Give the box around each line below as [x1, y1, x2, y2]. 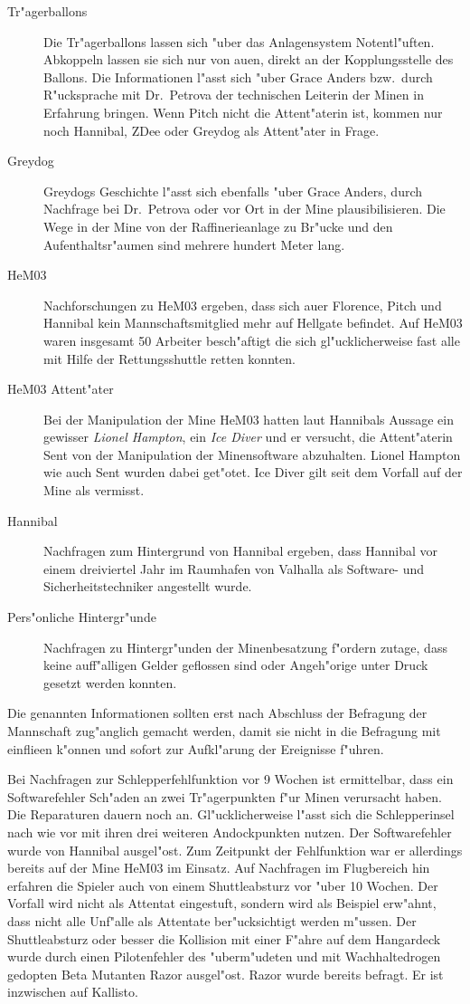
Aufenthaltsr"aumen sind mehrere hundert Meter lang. [43, 234, 345, 253]
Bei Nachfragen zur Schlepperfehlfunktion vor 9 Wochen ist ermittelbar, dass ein [7, 770, 454, 789]
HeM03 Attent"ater [7, 379, 114, 398]
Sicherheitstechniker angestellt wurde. [43, 577, 252, 596]
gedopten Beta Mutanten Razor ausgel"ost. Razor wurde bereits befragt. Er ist [7, 964, 444, 983]
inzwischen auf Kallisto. [7, 982, 138, 1001]
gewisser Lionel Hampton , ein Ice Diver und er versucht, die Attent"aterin [43, 427, 453, 446]
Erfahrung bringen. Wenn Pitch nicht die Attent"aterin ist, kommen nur [43, 102, 443, 121]
